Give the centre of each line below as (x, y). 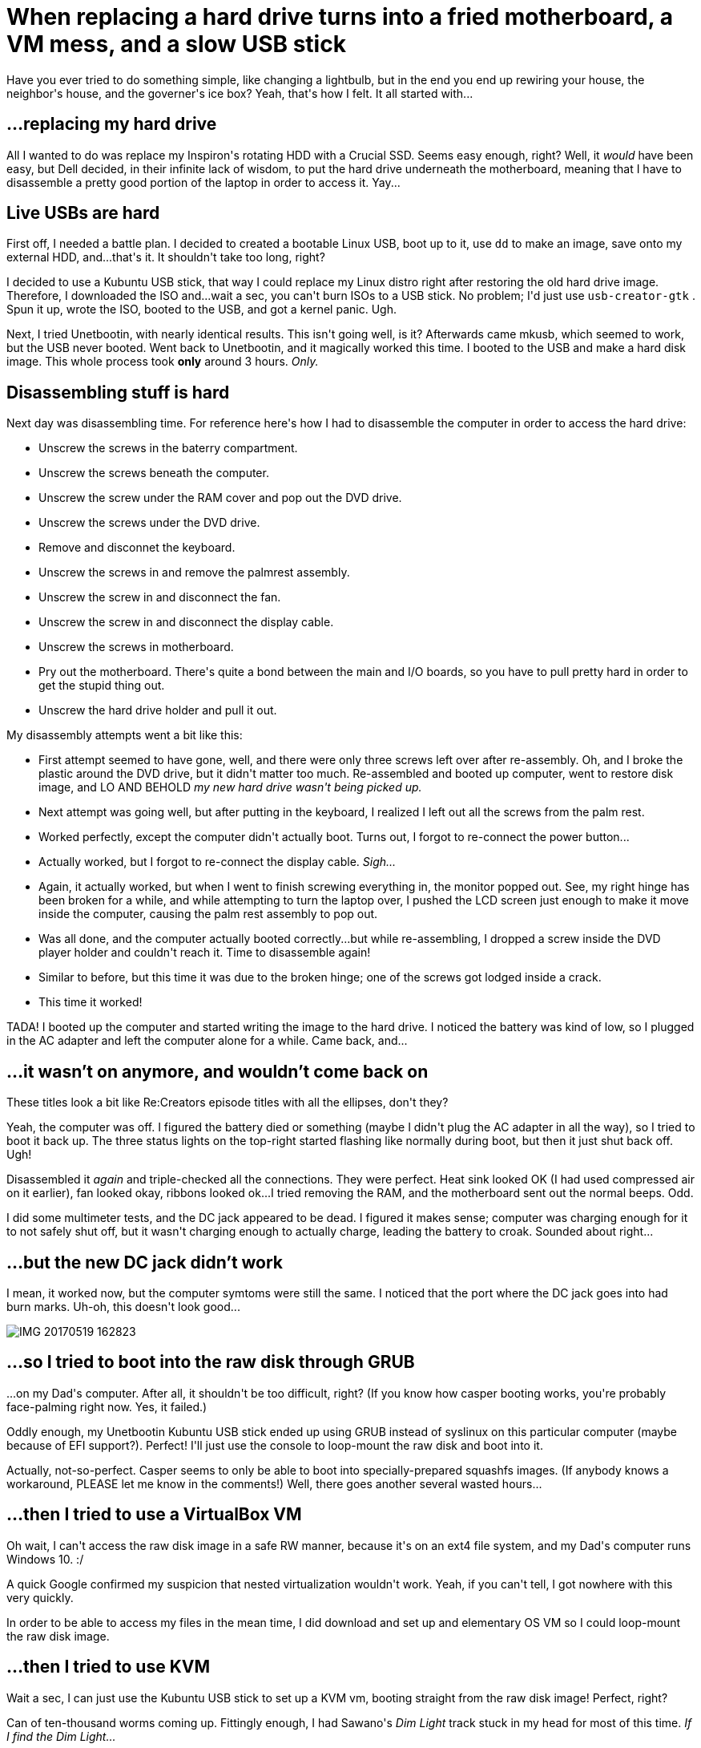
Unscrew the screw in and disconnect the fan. (160, 597)
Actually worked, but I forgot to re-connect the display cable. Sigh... (218, 862)
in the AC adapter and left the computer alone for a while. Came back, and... (207, 1041)
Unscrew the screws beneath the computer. (154, 473)
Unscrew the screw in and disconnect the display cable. (186, 622)
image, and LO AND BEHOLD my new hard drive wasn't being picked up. (230, 787)
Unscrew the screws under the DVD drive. (149, 523)
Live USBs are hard (83, 213)
